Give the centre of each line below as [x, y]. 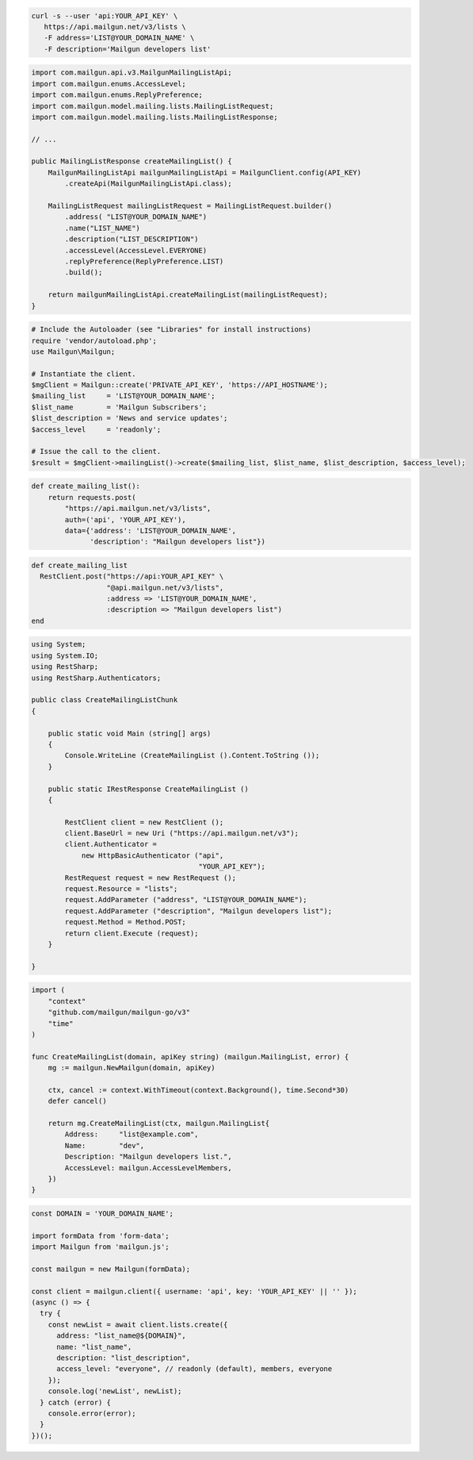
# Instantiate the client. [84, 374]
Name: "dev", [105, 1145]
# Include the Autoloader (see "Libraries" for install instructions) [172, 330]
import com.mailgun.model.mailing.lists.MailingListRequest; [153, 106]
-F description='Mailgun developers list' [128, 49]
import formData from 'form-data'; [100, 1235]
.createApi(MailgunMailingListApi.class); [149, 184]
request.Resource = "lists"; [121, 889]
